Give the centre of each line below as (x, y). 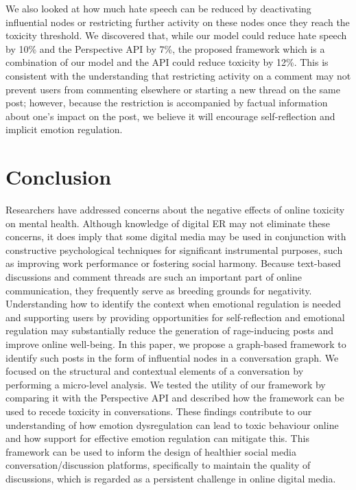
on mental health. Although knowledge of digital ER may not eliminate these (168, 223)
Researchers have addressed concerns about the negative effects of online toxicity (175, 210)
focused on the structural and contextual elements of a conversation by (155, 371)
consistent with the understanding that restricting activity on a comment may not (178, 75)
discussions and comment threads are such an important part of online (154, 277)
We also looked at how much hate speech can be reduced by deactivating (158, 8)
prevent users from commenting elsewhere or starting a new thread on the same (173, 89)
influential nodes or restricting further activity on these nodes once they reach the (178, 22)
